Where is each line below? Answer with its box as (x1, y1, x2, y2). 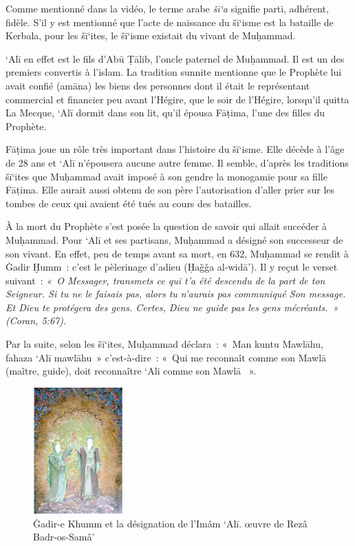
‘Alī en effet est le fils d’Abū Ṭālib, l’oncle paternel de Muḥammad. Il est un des (6, 51, 345, 65)
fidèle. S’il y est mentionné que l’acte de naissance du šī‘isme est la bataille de (6, 14, 334, 29)
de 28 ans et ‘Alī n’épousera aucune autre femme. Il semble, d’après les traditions (6, 155, 349, 169)
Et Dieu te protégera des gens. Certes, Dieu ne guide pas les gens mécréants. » (6, 300, 338, 314)
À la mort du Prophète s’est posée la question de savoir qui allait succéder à (6, 219, 327, 233)
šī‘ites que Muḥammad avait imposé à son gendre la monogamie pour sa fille (6, 169, 327, 183)
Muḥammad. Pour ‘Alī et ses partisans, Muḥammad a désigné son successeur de (6, 232, 343, 246)
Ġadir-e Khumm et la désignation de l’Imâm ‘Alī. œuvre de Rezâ (33, 516, 308, 530)
